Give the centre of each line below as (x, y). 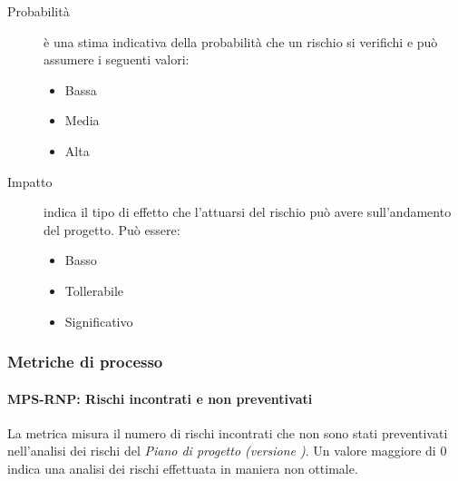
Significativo (99, 321)
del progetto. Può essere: (112, 229)
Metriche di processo (85, 362)
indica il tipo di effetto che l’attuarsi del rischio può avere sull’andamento (248, 212)
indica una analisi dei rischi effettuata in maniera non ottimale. (183, 468)
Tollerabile (94, 290)
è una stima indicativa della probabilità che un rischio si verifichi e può (241, 41)
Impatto (30, 181)
